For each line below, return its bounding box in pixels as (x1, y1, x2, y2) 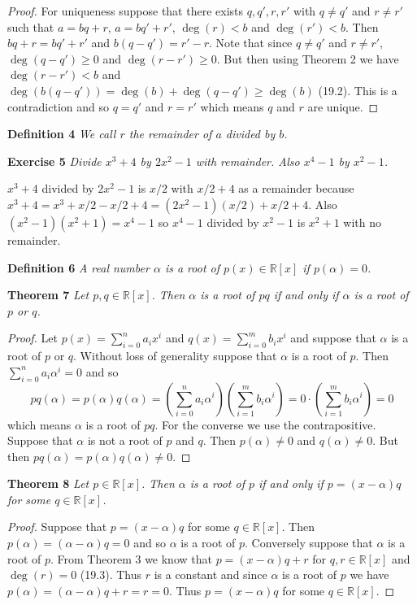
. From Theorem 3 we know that (50, 550, 212, 567)
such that (7, 18, 54, 35)
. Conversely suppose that (245, 534, 373, 551)
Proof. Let (7, 329, 58, 346)
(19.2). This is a (318, 81, 397, 98)
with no (343, 213, 381, 230)
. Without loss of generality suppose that (73, 347, 277, 364)
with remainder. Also (195, 152, 300, 169)
